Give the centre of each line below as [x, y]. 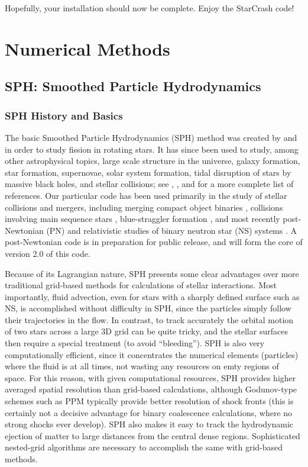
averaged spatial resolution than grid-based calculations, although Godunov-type [151, 389]
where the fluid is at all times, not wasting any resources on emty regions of [142, 366]
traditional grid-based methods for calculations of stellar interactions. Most [141, 285]
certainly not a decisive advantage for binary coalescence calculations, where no [149, 412]
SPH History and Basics [64, 115]
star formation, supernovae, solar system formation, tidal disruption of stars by [148, 172]
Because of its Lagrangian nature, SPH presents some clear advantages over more [152, 273]
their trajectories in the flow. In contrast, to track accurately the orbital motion [149, 319]
